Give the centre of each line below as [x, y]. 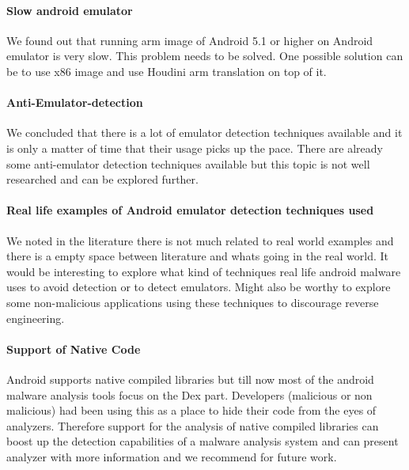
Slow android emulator [70, 10]
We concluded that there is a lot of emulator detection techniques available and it [204, 133]
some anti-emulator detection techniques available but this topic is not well [188, 163]
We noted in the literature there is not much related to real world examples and [200, 240]
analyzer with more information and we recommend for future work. [172, 456]
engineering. [36, 318]
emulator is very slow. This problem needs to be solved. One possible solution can [205, 56]
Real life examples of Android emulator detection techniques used [190, 210]
